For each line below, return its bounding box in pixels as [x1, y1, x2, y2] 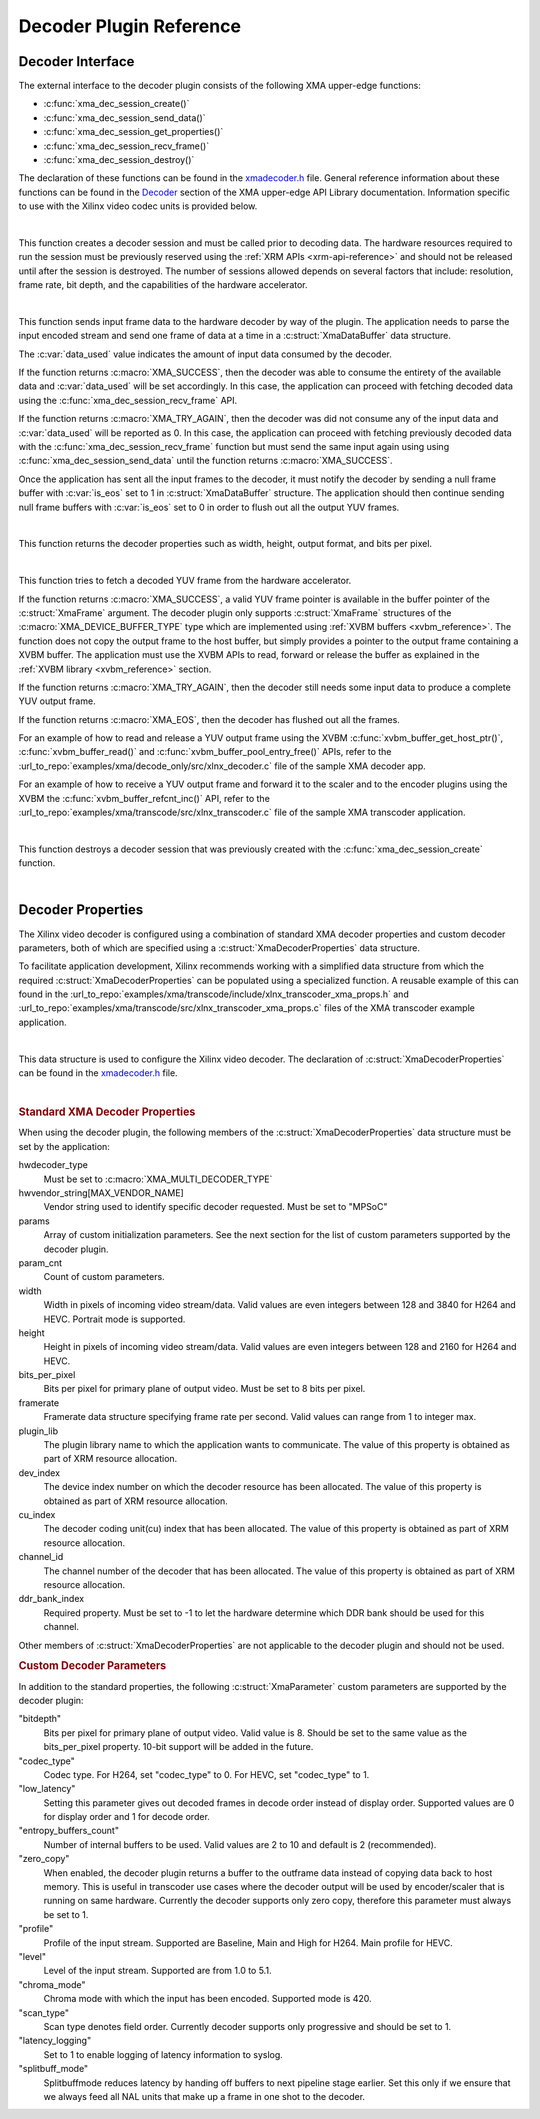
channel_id [18, 1551, 64, 1563]
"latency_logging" [18, 2035, 92, 2047]
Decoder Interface [18, 53, 135, 70]
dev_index [18, 1466, 60, 1479]
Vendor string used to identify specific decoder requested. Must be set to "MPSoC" [43, 1201, 389, 1213]
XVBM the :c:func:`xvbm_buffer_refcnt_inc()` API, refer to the [18, 792, 270, 804]
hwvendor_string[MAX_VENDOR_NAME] [18, 1187, 184, 1199]
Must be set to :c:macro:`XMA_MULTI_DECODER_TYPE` [43, 1173, 273, 1185]
